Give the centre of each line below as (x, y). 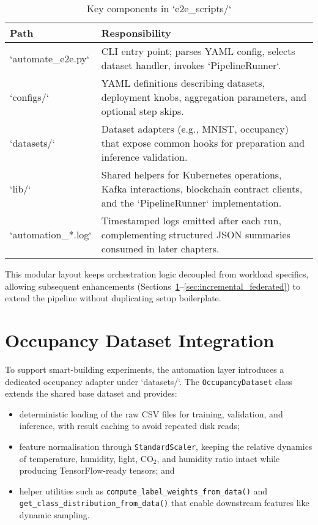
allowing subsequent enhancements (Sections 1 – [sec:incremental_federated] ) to (153, 286)
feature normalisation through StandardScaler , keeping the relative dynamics (166, 446)
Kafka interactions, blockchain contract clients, (202, 189)
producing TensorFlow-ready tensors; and (97, 470)
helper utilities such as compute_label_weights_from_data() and (143, 490)
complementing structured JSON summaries (196, 234)
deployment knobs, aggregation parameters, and (204, 97)
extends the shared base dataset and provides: (91, 393)
